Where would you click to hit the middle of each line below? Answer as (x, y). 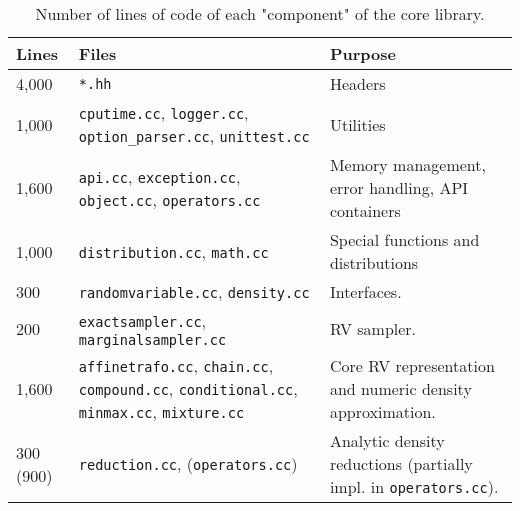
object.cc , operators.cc (169, 199)
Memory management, (407, 164)
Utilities (357, 124)
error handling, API (399, 187)
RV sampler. (373, 328)
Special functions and (404, 239)
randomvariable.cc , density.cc (194, 291)
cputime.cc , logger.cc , (163, 112)
